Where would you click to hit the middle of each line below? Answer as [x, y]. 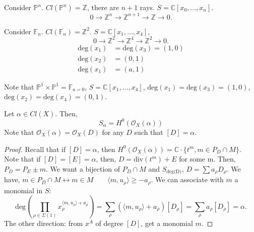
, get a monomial [167, 223]
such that [149, 132]
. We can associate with [187, 179]
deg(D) [174, 172]
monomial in [23, 190]
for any [113, 132]
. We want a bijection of [83, 168]
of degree [109, 223]
